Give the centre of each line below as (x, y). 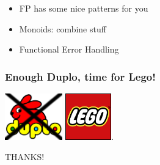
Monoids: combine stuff (63, 28)
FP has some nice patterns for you (84, 8)
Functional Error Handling (69, 49)
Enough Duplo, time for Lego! (80, 76)
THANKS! (25, 157)
